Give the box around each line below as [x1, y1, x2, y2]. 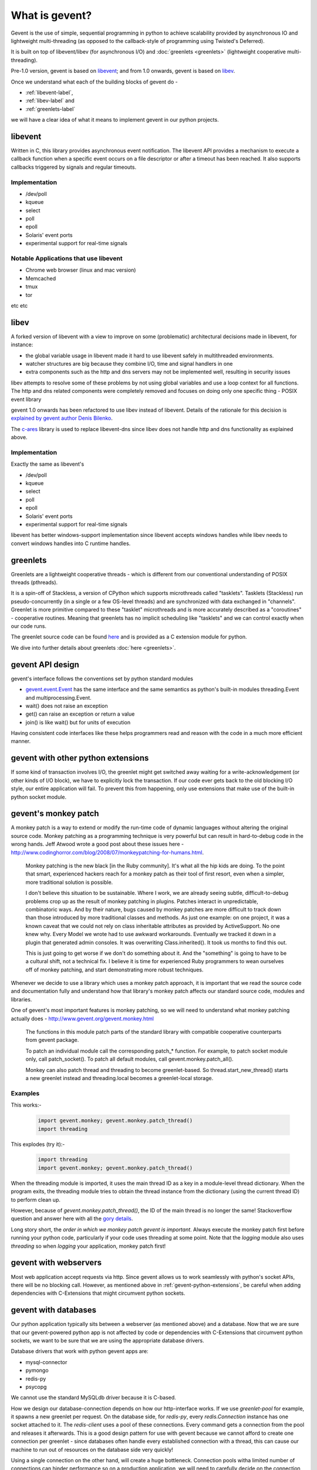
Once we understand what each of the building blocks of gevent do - [11, 78, 178, 85]
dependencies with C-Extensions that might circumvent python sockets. [11, 1289, 186, 1297]
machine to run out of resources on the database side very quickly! [11, 1446, 173, 1453]
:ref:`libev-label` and [25, 97, 75, 104]
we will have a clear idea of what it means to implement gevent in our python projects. [11, 116, 220, 123]
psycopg [25, 1383, 47, 1390]
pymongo [25, 1367, 49, 1374]
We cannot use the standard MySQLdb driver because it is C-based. [11, 1394, 176, 1401]
